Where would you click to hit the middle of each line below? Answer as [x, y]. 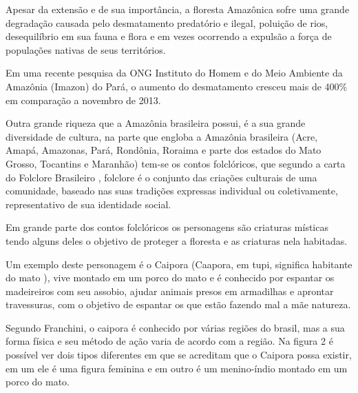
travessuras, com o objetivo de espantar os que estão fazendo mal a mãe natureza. [178, 304]
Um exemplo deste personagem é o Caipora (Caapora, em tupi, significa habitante [179, 264]
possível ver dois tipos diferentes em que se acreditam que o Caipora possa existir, [179, 355]
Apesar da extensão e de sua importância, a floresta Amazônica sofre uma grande [178, 9]
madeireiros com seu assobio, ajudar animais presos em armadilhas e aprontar [170, 291]
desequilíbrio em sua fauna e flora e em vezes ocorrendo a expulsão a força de [169, 36]
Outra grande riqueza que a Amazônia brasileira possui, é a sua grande [156, 123]
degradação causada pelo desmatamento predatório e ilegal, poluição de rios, [167, 22]
